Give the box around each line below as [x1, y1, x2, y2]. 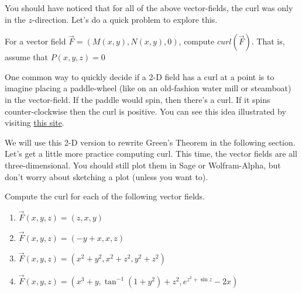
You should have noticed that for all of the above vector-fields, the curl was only [5, 2, 293, 13]
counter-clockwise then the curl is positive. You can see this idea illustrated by [5, 105, 286, 117]
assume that [5, 51, 49, 63]
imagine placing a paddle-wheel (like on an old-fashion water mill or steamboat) [5, 82, 291, 94]
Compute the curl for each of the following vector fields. [5, 190, 205, 202]
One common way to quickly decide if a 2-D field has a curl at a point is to [5, 70, 274, 82]
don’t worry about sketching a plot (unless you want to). [5, 170, 208, 182]
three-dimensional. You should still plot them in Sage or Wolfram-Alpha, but [5, 158, 281, 171]
